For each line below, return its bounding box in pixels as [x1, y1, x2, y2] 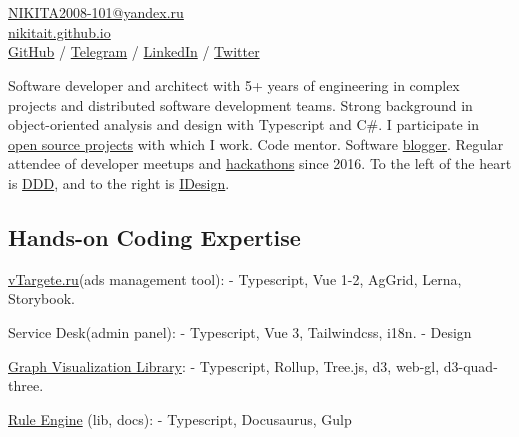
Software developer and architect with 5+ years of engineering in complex [8, 74, 460, 95]
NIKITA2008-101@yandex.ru [8, 2, 184, 23]
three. [8, 375, 44, 396]
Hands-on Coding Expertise [8, 221, 301, 252]
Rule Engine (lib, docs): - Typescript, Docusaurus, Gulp [8, 408, 352, 429]
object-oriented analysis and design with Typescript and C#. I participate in [8, 114, 480, 135]
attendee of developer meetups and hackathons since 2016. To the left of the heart [8, 153, 512, 174]
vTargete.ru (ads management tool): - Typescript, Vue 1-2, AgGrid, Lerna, [8, 268, 462, 289]
